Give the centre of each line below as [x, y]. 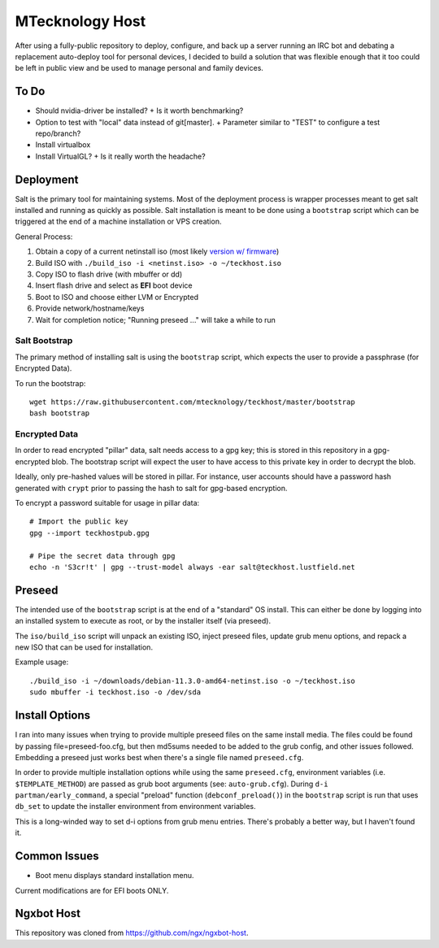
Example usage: [42, 662]
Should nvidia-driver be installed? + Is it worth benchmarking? [139, 111]
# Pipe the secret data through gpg [102, 556]
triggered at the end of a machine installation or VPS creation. [118, 222]
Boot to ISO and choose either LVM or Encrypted [117, 297]
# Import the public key [79, 522]
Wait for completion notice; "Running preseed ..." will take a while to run [156, 320]
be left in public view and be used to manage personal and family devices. [139, 68]
